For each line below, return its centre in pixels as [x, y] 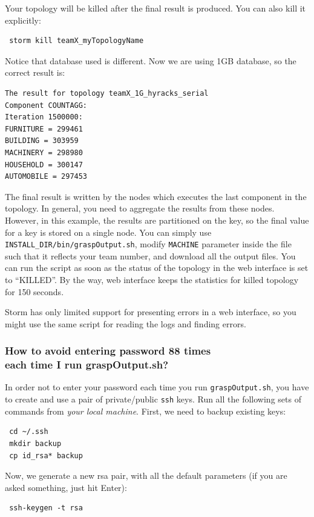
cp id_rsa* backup [46, 455]
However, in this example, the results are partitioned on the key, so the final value [157, 220]
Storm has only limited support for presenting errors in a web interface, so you [151, 312]
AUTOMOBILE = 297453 [46, 177]
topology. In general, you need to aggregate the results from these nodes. [140, 208]
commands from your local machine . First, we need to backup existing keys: [146, 411]
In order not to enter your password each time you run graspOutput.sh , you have [157, 387]
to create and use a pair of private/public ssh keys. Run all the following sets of [153, 399]
